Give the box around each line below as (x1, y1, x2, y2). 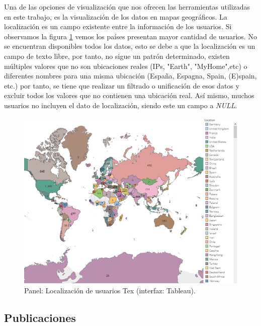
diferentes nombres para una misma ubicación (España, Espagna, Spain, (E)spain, (4, 70, 257, 81)
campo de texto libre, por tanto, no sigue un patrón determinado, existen (4, 50, 230, 61)
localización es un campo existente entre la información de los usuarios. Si (4, 21, 232, 32)
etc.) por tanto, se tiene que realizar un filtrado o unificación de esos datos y (4, 80, 239, 91)
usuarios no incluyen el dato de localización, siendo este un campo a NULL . (4, 100, 237, 110)
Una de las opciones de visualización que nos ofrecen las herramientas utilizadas (4, 2, 250, 12)
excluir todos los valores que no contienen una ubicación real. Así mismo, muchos (4, 90, 254, 101)
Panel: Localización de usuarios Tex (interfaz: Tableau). (24, 285, 196, 296)
